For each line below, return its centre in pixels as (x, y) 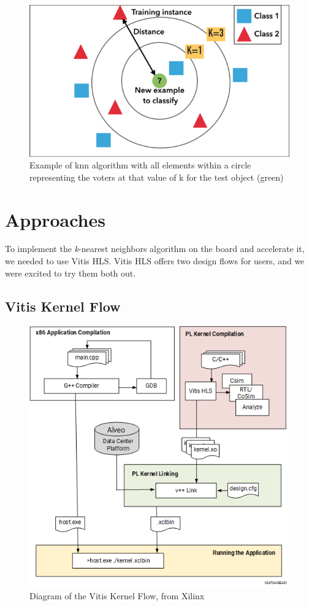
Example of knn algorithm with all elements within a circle (140, 165)
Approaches (55, 219)
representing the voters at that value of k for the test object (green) (157, 177)
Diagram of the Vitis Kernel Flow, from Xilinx (117, 595)
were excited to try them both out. (71, 273)
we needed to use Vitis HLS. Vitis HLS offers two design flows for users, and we (155, 261)
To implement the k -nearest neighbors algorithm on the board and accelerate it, (155, 249)
